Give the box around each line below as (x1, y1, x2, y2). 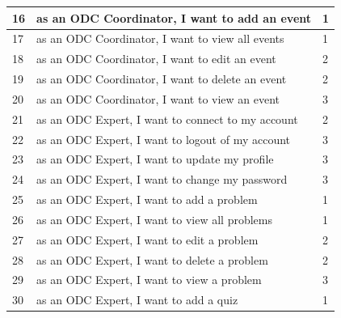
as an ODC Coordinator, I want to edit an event (36, 50, 276, 67)
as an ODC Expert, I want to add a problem (36, 191, 258, 208)
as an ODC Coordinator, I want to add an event (36, 9, 312, 26)
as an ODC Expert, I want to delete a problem (36, 251, 268, 268)
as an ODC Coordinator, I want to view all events (36, 30, 284, 47)
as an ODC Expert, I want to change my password (36, 171, 288, 188)
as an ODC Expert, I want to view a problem (36, 271, 262, 288)
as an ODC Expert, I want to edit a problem (36, 231, 259, 248)
